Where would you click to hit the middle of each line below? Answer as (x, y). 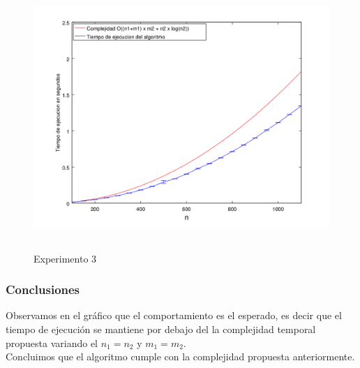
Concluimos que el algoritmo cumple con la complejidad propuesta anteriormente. (180, 356)
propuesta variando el (52, 343)
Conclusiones (43, 289)
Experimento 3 (65, 258)
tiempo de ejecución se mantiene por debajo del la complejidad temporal (161, 329)
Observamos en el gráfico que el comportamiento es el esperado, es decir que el (174, 315)
